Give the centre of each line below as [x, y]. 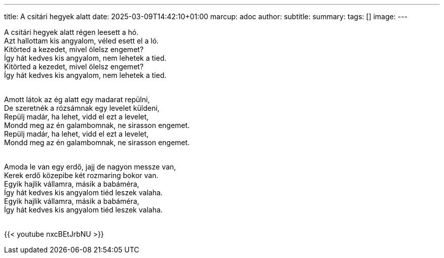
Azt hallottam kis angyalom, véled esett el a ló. [82, 41]
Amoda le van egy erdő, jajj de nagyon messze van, [90, 167]
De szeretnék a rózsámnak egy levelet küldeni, [82, 108]
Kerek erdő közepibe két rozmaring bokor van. [81, 175]
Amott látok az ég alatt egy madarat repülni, [77, 99]
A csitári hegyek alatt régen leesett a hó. [71, 32]
